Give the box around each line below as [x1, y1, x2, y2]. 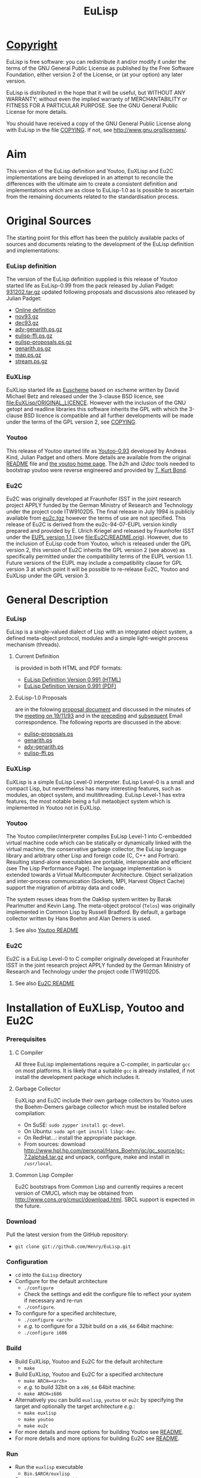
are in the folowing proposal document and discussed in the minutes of [14, 706, 191, 713]
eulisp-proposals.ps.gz [14, 339, 72, 346]
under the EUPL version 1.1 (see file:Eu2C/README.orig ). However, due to [6, 533, 188, 541]
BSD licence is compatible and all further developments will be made [23, 412, 194, 420]
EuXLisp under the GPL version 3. [6, 572, 89, 579]
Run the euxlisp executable [14, 1464, 83, 1471]
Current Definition [14, 653, 59, 660]
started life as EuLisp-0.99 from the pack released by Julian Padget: [6, 282, 175, 289]
